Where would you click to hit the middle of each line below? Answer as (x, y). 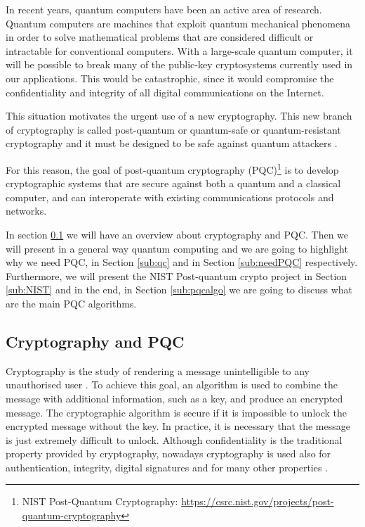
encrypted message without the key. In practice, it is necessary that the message (178, 426)
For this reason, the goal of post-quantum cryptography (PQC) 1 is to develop (172, 168)
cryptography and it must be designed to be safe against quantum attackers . (172, 143)
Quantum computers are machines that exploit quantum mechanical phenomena (178, 23)
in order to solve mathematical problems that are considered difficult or (160, 37)
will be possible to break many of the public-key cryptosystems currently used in (179, 64)
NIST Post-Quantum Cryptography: (100, 501)
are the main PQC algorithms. (71, 303)
